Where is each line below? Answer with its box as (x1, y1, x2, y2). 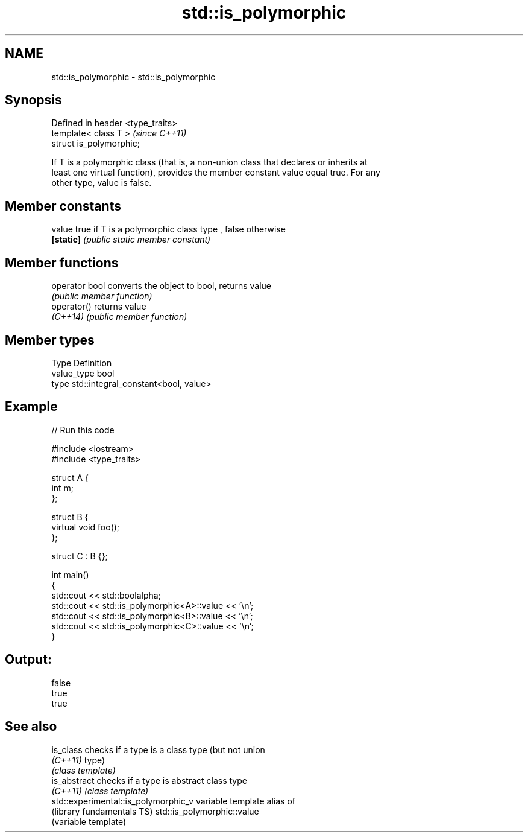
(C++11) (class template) (51, 785, 149, 796)
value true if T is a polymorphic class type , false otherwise (51, 224, 286, 235)
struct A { (51, 472, 89, 483)
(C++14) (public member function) (51, 311, 187, 322)
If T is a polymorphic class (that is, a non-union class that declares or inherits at (51, 157, 368, 168)
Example (5, 399, 58, 415)
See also (5, 719, 57, 734)
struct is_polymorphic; (51, 138, 140, 149)
